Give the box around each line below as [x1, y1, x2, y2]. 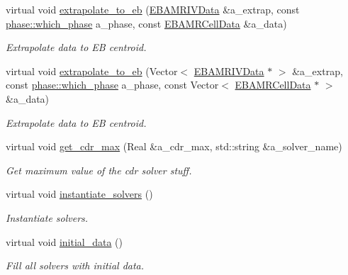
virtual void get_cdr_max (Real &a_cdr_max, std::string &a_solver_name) [6, 139, 342, 154]
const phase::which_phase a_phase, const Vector [6, 77, 219, 92]
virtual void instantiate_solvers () [6, 186, 153, 201]
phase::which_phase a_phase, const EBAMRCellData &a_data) [6, 16, 287, 30]
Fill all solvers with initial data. [6, 258, 145, 273]
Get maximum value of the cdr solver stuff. [6, 162, 192, 177]
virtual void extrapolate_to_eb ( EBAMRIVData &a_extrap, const [6, 2, 300, 16]
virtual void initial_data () [6, 234, 123, 249]
